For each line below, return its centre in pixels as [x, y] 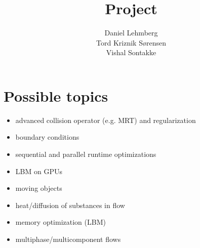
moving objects [39, 188]
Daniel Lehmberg [131, 33]
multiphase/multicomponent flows [68, 239]
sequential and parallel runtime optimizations [86, 154]
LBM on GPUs [39, 171]
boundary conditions [47, 137]
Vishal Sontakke [131, 52]
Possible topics [56, 95]
